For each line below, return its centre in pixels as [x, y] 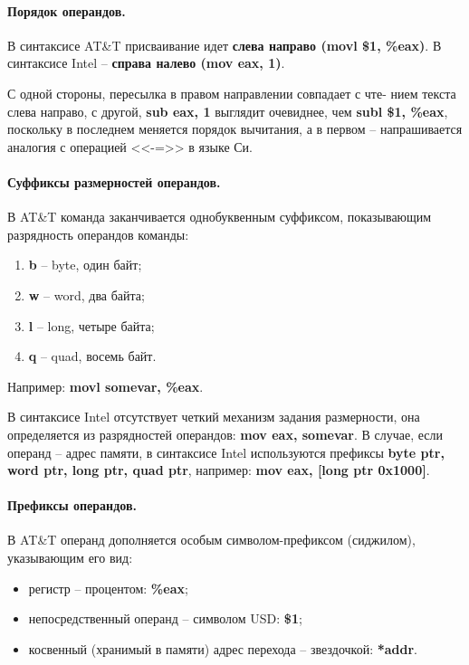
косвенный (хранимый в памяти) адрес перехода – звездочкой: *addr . [223, 648]
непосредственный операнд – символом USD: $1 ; [165, 618]
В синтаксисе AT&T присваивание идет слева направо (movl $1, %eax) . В [225, 45]
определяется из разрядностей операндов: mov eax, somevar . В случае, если [225, 434]
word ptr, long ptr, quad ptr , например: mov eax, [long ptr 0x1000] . [219, 470]
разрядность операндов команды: [98, 234]
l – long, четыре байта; [91, 325]
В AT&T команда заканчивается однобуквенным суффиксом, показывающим [220, 217]
